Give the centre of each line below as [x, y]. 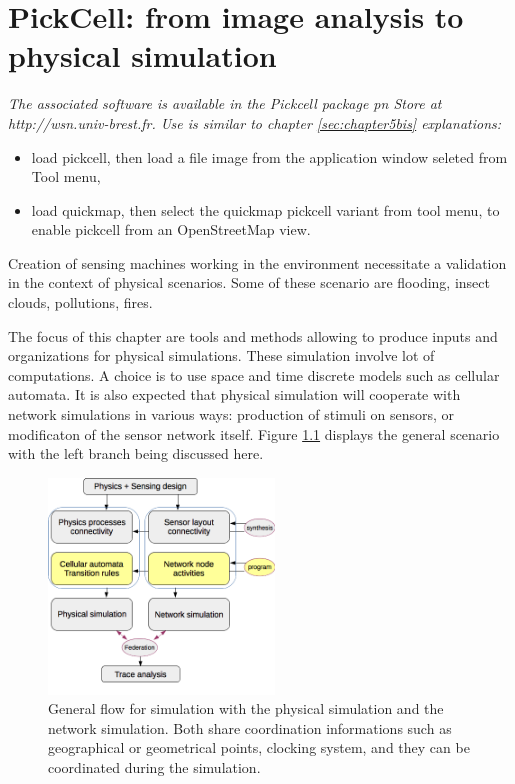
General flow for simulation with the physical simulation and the [246, 708]
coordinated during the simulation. [154, 767]
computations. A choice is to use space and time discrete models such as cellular [254, 374]
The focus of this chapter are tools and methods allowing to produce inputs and [253, 335]
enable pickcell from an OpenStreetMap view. [171, 229]
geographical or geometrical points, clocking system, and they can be [259, 747]
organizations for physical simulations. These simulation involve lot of [221, 355]
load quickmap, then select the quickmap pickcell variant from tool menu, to [265, 209]
